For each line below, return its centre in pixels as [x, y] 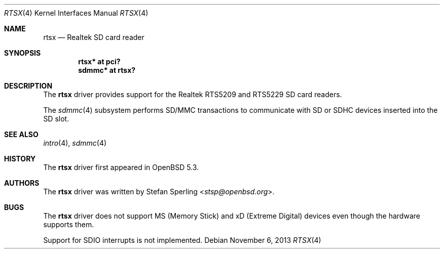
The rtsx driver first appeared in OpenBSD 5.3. [121, 167]
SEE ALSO [21, 134]
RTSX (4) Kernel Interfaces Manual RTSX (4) [76, 13]
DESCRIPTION [28, 86]
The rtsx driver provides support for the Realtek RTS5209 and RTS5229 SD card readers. [193, 94]
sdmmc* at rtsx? [107, 70]
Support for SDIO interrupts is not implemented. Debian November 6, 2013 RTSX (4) [182, 240]
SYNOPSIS [23, 53]
